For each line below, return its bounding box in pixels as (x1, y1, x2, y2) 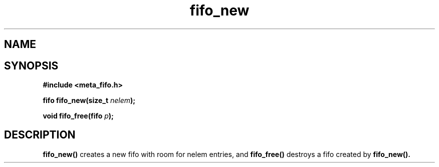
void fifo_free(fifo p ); (43, 111, 114, 120)
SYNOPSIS (4, 59, 59, 72)
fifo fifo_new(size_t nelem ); (43, 96, 136, 105)
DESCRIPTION (4, 128, 76, 141)
